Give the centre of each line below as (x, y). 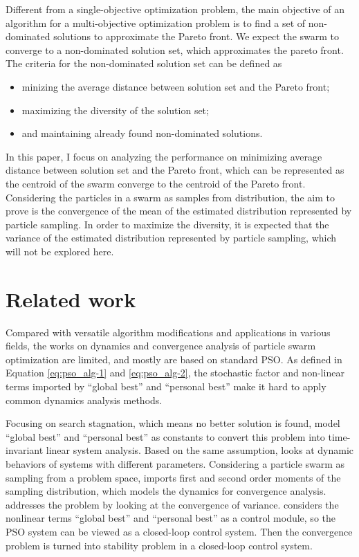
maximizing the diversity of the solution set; (115, 110)
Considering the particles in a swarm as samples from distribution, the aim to (170, 197)
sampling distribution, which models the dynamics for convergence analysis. (166, 491)
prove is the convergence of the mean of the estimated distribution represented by (179, 211)
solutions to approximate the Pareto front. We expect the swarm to (196, 36)
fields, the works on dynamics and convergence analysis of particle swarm (161, 346)
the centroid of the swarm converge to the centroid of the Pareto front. (156, 183)
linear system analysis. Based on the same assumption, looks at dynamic (200, 450)
